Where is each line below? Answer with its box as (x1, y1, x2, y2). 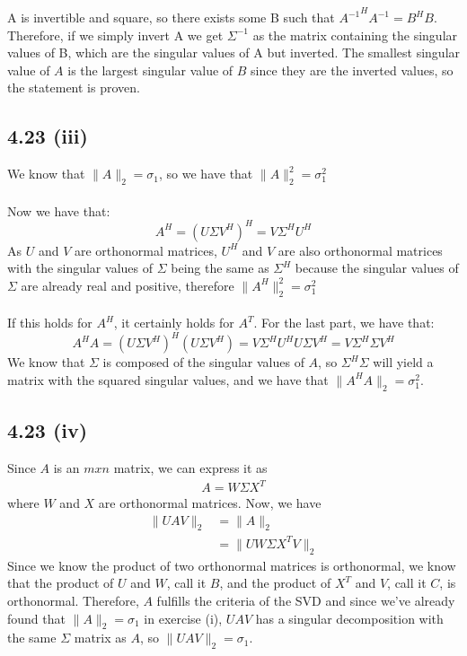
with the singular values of (7, 258, 153, 277)
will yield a (373, 353, 434, 372)
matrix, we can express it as (113, 458, 268, 477)
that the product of (7, 573, 114, 592)
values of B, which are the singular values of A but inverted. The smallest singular (7, 43, 461, 62)
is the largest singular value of (67, 60, 233, 79)
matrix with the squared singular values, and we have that (7, 370, 329, 389)
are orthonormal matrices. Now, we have (98, 494, 322, 512)
